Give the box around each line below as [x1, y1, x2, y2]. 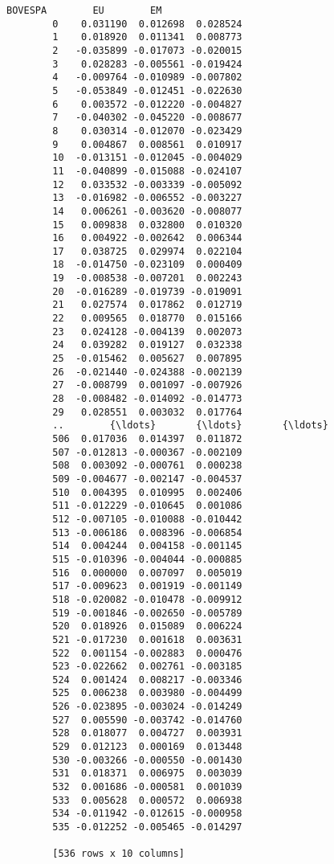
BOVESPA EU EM [6, 5, 162, 16]
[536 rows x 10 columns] [52, 848, 185, 860]
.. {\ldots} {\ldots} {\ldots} [52, 420, 328, 432]
